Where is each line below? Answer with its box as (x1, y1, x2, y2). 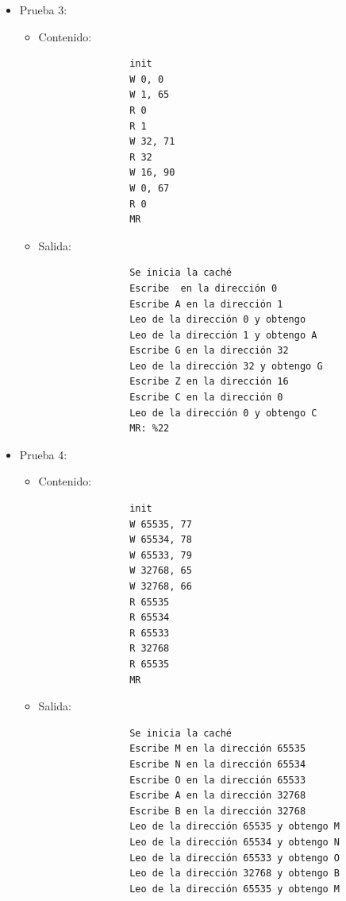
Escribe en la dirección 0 (129, 282, 278, 294)
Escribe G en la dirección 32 (129, 345, 289, 357)
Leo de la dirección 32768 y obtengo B (129, 868, 340, 880)
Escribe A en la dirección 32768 (129, 790, 306, 802)
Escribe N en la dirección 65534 (129, 758, 306, 770)
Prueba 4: (19, 446, 67, 462)
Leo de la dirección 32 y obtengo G (129, 360, 323, 372)
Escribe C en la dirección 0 (129, 392, 283, 404)
